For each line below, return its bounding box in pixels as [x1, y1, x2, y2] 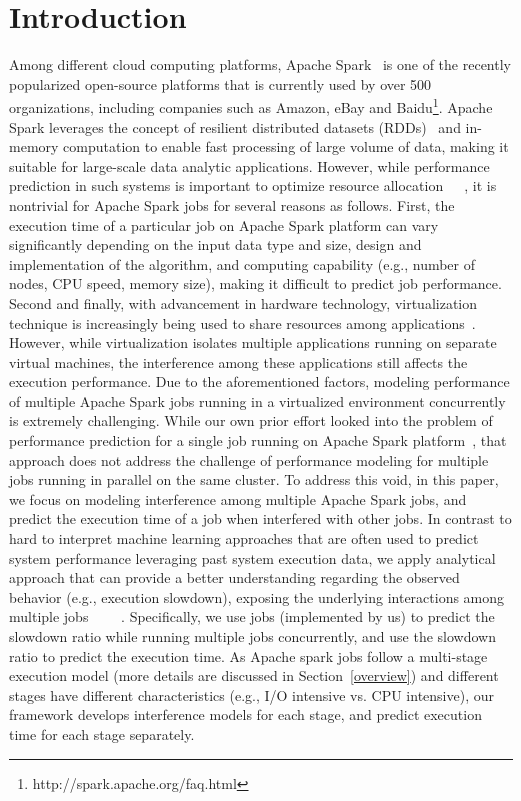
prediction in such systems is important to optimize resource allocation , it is [9, 175, 497, 196]
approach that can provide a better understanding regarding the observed [9, 567, 460, 588]
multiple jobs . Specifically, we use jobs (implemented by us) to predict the [9, 606, 495, 627]
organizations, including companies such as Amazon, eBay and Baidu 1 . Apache [9, 94, 493, 117]
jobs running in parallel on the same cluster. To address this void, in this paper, [9, 469, 499, 490]
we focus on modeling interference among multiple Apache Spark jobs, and [9, 488, 467, 509]
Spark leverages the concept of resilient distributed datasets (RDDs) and [9, 116, 461, 137]
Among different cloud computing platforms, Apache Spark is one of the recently [9, 54, 511, 75]
